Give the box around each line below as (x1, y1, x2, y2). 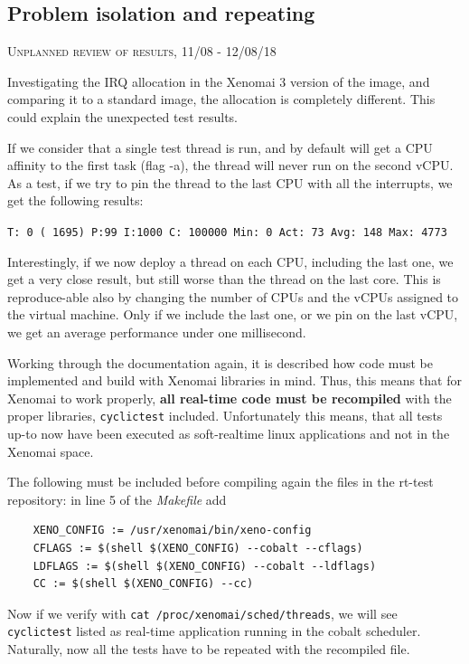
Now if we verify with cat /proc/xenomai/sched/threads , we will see (7, 603, 398, 622)
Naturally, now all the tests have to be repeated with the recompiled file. (7, 640, 410, 659)
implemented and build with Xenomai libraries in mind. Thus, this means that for (7, 371, 462, 390)
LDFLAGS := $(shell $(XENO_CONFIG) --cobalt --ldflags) (33, 559, 377, 573)
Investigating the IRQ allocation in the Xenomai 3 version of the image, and (7, 71, 430, 90)
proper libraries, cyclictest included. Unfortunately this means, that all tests (7, 406, 443, 425)
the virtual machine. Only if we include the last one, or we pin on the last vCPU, (7, 305, 458, 324)
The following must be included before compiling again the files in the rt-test (7, 472, 434, 491)
